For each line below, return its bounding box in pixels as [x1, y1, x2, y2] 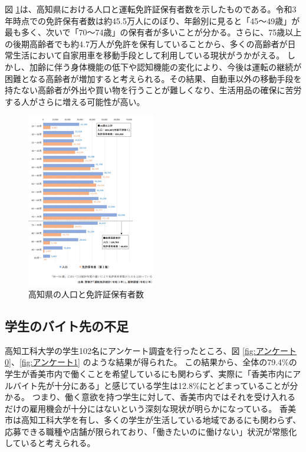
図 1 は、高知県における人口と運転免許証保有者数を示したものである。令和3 [5, 3, 297, 15]
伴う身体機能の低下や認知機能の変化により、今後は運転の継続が [54, 60, 302, 73]
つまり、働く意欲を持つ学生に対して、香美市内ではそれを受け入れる [32, 391, 295, 403]
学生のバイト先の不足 [5, 316, 129, 335]
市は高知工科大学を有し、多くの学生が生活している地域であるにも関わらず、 [5, 414, 301, 426]
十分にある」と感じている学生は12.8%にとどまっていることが [54, 379, 290, 391]
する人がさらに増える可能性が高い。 [5, 95, 145, 107]
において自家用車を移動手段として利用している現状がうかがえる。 [29, 49, 285, 61]
